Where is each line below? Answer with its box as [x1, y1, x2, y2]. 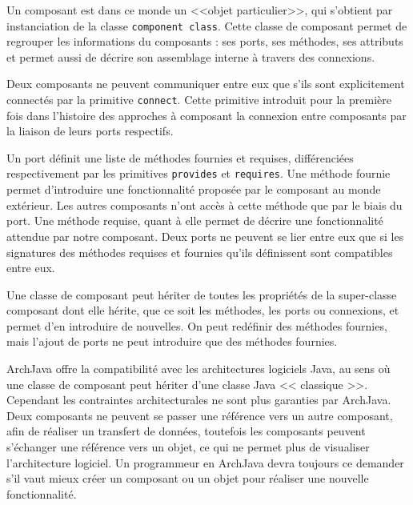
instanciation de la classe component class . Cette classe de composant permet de [6, 17, 407, 34]
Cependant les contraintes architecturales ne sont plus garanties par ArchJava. [6, 391, 391, 408]
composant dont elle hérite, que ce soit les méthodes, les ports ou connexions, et [6, 302, 399, 319]
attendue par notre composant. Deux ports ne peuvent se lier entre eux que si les [6, 227, 404, 244]
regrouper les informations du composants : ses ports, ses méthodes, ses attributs [6, 33, 403, 50]
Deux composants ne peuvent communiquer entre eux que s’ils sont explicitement [6, 75, 405, 92]
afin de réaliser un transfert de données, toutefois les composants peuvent [6, 423, 366, 439]
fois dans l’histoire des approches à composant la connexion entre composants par [6, 106, 407, 123]
